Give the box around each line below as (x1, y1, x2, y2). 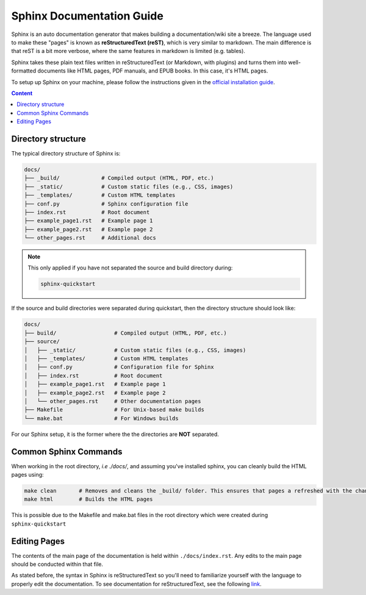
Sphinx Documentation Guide (11, 9, 164, 23)
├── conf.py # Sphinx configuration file (24, 200, 188, 207)
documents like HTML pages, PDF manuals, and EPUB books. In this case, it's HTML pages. (37, 67, 268, 74)
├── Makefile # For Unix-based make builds (24, 406, 204, 413)
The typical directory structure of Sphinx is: (11, 149, 121, 157)
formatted (11, 67, 37, 74)
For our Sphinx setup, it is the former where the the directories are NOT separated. (11, 430, 220, 438)
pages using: (11, 471, 44, 478)
